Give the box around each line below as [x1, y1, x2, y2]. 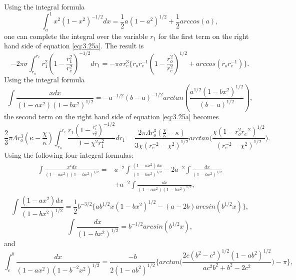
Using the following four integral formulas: [4, 149, 133, 160]
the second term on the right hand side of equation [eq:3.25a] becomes [4, 111, 219, 122]
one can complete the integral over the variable [4, 30, 148, 41]
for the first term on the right [158, 30, 249, 41]
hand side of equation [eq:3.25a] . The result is [4, 40, 144, 51]
